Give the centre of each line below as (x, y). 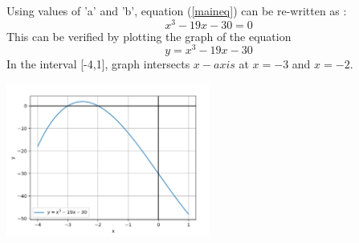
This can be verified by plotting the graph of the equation (149, 36)
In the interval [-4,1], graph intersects (98, 64)
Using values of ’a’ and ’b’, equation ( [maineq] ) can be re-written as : (177, 10)
